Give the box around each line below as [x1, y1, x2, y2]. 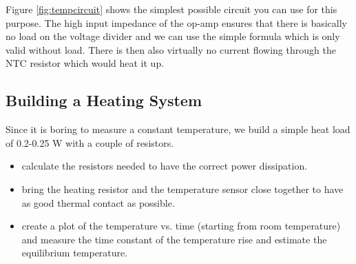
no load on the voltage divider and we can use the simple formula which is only [6, 29, 340, 43]
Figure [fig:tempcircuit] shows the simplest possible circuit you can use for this [6, 2, 337, 16]
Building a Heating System [6, 90, 202, 111]
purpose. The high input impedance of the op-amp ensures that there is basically [6, 15, 347, 30]
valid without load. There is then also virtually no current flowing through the [6, 42, 336, 57]
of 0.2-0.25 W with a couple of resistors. [6, 135, 174, 150]
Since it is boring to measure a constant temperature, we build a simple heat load [6, 122, 350, 136]
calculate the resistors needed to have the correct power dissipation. [21, 159, 308, 173]
